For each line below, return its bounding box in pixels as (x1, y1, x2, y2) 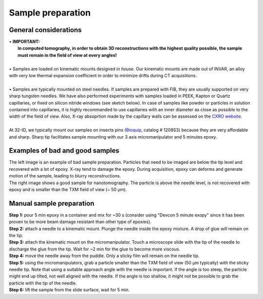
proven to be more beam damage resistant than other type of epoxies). (9, 219, 151, 225)
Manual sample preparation (9, 199, 94, 208)
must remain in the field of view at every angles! (18, 52, 117, 58)
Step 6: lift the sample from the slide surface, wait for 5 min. (9, 287, 130, 293)
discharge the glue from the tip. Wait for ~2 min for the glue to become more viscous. (9, 246, 180, 252)
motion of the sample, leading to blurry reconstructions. (9, 173, 121, 179)
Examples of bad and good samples (9, 146, 119, 155)
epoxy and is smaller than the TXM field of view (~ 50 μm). (9, 187, 127, 192)
